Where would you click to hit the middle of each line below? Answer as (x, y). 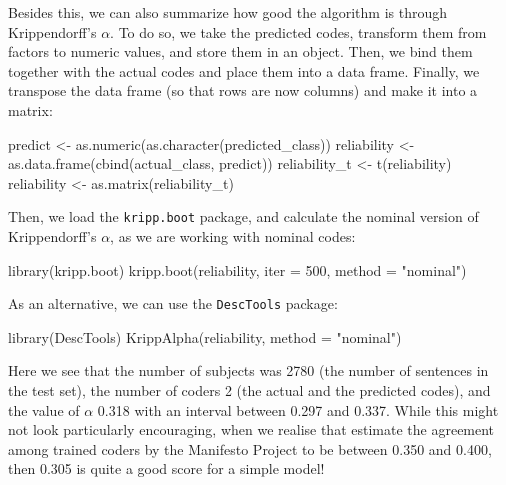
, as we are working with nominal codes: (233, 236)
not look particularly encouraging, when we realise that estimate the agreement (251, 429)
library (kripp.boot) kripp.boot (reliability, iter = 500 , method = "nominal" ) (237, 269)
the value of (44, 409)
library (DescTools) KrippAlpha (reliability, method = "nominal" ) (205, 336)
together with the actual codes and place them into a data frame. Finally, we (244, 70)
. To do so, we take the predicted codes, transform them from (298, 31)
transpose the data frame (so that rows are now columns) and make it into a (243, 90)
